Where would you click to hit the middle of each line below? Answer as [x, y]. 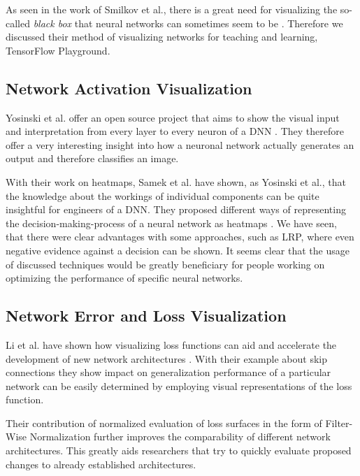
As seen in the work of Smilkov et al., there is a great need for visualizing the [172, 9]
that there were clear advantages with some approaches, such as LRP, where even [180, 237]
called [18, 23]
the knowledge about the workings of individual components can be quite [163, 195]
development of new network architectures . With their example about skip [166, 358]
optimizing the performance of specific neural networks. [124, 278]
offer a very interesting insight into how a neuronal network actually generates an [180, 144]
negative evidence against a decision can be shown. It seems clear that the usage [178, 250]
